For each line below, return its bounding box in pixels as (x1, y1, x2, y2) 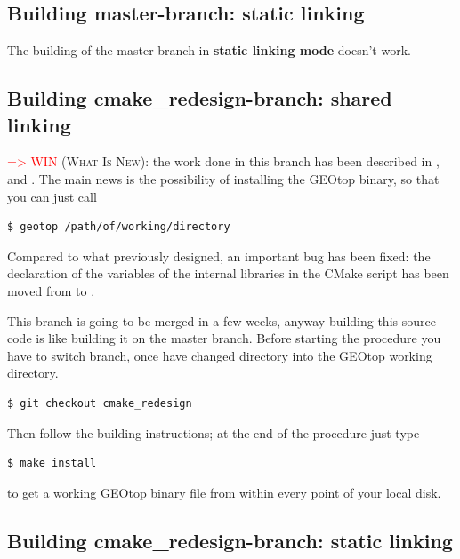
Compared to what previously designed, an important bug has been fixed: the (7, 246, 431, 265)
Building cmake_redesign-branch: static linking (7, 526, 453, 554)
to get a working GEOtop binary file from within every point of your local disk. (7, 483, 441, 501)
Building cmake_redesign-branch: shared (7, 84, 392, 112)
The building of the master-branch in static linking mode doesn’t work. (7, 41, 411, 60)
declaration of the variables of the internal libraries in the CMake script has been (7, 264, 449, 283)
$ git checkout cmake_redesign (7, 396, 192, 410)
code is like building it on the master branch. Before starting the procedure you (7, 329, 441, 347)
